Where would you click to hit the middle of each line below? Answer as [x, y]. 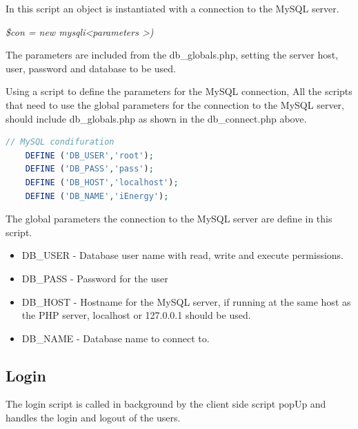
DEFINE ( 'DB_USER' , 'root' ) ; [89, 155]
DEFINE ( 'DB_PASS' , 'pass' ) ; [89, 169]
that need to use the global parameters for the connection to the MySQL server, [175, 104]
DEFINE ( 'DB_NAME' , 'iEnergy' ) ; [97, 196]
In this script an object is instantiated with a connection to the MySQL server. [172, 8]
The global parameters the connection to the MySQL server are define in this [169, 219]
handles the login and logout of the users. [93, 418]
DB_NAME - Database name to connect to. [116, 338]
